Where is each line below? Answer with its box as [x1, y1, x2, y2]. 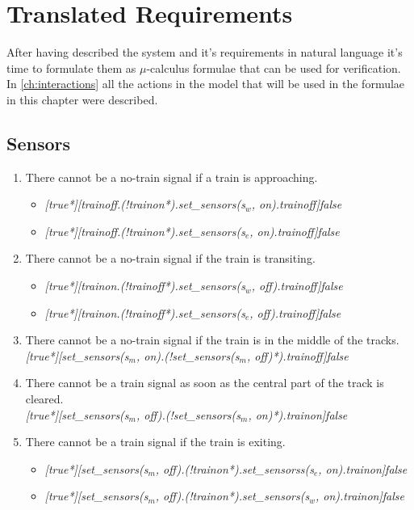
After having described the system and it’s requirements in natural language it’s [6, 44, 403, 61]
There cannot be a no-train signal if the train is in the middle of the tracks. [25, 331, 399, 348]
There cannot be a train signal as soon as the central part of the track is [25, 374, 384, 391]
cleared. [25, 390, 64, 407]
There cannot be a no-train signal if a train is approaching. [25, 168, 318, 185]
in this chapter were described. [6, 91, 158, 107]
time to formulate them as [6, 59, 136, 76]
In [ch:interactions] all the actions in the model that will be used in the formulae [6, 75, 405, 92]
